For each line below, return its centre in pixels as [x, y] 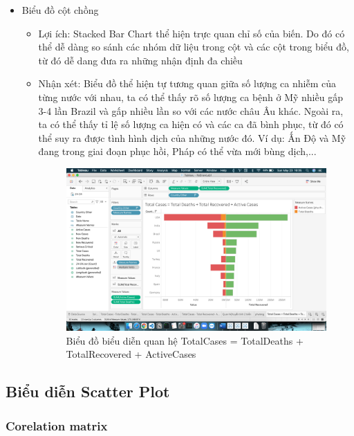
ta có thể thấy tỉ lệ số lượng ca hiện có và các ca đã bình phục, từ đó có [191, 124]
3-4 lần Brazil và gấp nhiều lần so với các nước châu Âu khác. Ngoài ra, [191, 110]
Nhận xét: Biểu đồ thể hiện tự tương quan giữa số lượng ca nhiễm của [187, 83]
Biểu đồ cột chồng [60, 10]
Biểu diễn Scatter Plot [88, 391]
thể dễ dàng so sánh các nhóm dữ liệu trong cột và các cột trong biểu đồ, [194, 47]
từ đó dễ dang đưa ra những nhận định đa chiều [140, 60]
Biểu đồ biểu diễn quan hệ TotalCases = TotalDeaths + [185, 340]
